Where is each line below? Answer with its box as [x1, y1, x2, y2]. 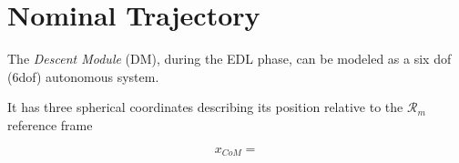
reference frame [7, 115, 93, 134]
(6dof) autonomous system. [7, 66, 159, 86]
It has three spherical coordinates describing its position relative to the [7, 97, 403, 117]
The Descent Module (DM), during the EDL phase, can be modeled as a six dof [7, 49, 452, 68]
